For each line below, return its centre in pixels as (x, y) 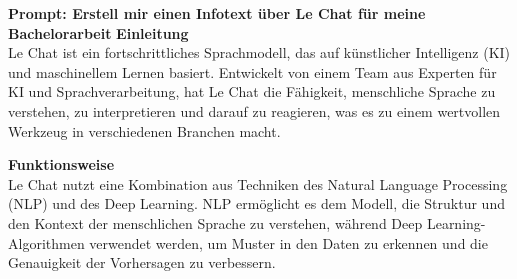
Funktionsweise (61, 164)
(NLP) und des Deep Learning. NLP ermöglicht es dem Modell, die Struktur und (256, 203)
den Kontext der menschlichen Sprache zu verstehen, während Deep (215, 222)
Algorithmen (46, 242)
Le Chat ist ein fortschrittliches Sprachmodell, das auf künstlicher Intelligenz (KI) (259, 52)
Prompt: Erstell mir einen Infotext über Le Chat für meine (217, 13)
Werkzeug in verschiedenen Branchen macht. (144, 130)
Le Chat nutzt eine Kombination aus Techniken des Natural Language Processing (258, 183)
